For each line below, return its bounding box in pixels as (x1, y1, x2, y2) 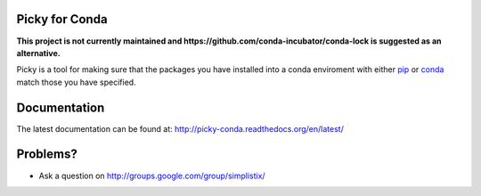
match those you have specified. (16, 77, 137, 87)
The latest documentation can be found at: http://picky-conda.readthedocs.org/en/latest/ (16, 123, 345, 134)
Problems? (16, 147, 77, 162)
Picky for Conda (16, 12, 108, 27)
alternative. (16, 47, 61, 58)
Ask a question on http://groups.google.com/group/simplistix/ (38, 170, 266, 181)
